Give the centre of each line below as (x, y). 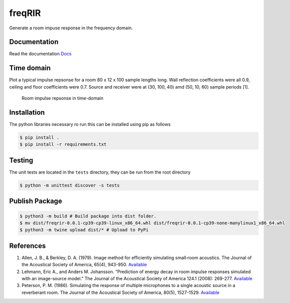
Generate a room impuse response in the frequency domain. (71, 28)
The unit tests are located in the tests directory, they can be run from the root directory (100, 172)
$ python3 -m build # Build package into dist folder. (88, 216)
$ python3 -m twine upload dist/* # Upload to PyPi (84, 230)
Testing (21, 160)
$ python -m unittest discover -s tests (70, 185)
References (27, 246)
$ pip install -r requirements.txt (63, 145)
